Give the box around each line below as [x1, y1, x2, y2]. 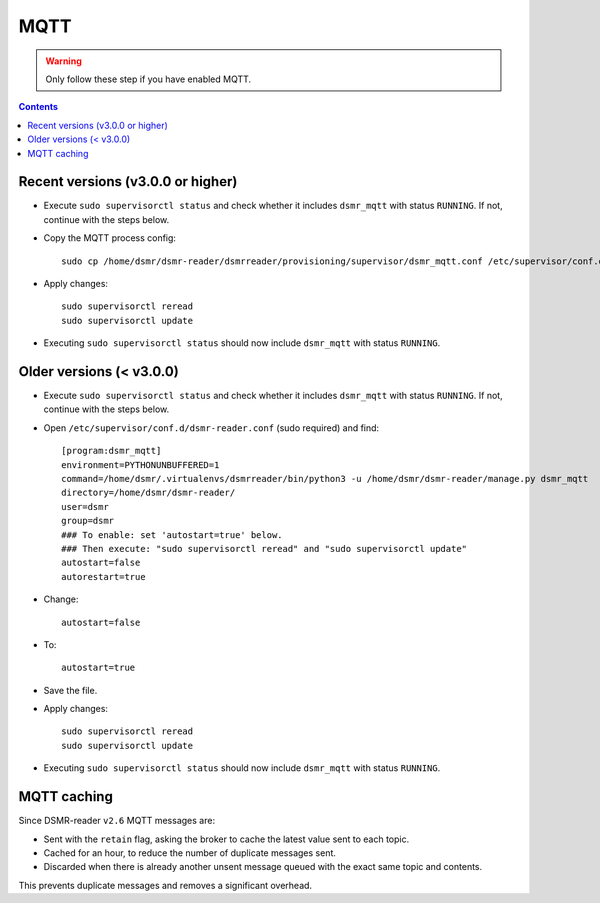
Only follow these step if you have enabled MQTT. [45, 73, 252, 85]
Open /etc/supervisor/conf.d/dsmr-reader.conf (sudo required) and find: [43, 421, 380, 434]
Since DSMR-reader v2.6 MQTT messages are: [18, 815, 215, 827]
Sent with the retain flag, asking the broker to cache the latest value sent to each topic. [43, 833, 410, 845]
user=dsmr [61, 501, 109, 512]
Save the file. [43, 684, 98, 696]
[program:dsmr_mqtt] [61, 445, 162, 457]
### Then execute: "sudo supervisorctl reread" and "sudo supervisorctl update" [61, 543, 468, 554]
